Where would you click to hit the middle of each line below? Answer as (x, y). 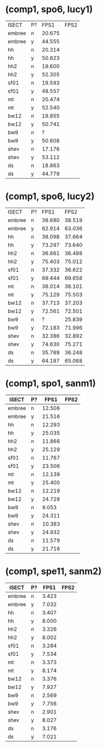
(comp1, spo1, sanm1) (50, 383)
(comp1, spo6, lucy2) (50, 196)
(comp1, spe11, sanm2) (54, 571)
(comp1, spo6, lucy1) (49, 9)
